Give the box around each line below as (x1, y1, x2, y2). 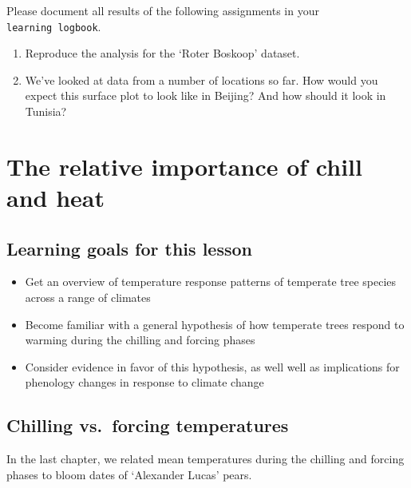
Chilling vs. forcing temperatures (6, 413, 289, 438)
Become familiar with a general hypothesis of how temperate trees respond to (25, 315, 405, 332)
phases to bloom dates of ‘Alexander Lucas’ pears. (6, 466, 252, 482)
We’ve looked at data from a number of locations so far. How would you (25, 71, 378, 88)
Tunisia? (25, 103, 67, 120)
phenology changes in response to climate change (25, 374, 264, 391)
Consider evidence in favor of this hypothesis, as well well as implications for (25, 358, 400, 375)
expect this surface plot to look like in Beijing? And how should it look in (25, 87, 386, 104)
